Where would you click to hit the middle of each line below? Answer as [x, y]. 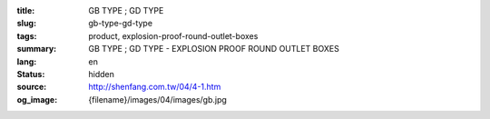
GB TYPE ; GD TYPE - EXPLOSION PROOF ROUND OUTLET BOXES [214, 49]
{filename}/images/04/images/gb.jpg [157, 99]
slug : [26, 24]
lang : [27, 61]
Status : [31, 74]
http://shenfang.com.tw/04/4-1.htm [155, 87]
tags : [27, 35]
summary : [37, 49]
